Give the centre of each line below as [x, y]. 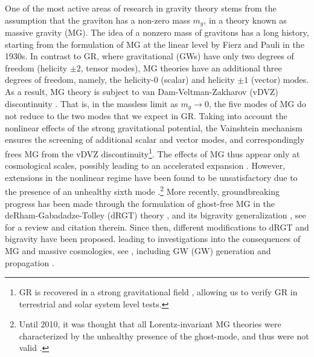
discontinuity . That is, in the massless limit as [91, 103]
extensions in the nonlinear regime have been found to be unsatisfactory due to [151, 177]
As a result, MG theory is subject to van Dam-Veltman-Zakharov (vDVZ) [142, 92]
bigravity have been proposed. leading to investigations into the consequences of [153, 239]
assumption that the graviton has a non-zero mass [98, 20]
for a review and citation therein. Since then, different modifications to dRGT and [157, 227]
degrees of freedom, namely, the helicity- [79, 80]
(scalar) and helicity [198, 80]
